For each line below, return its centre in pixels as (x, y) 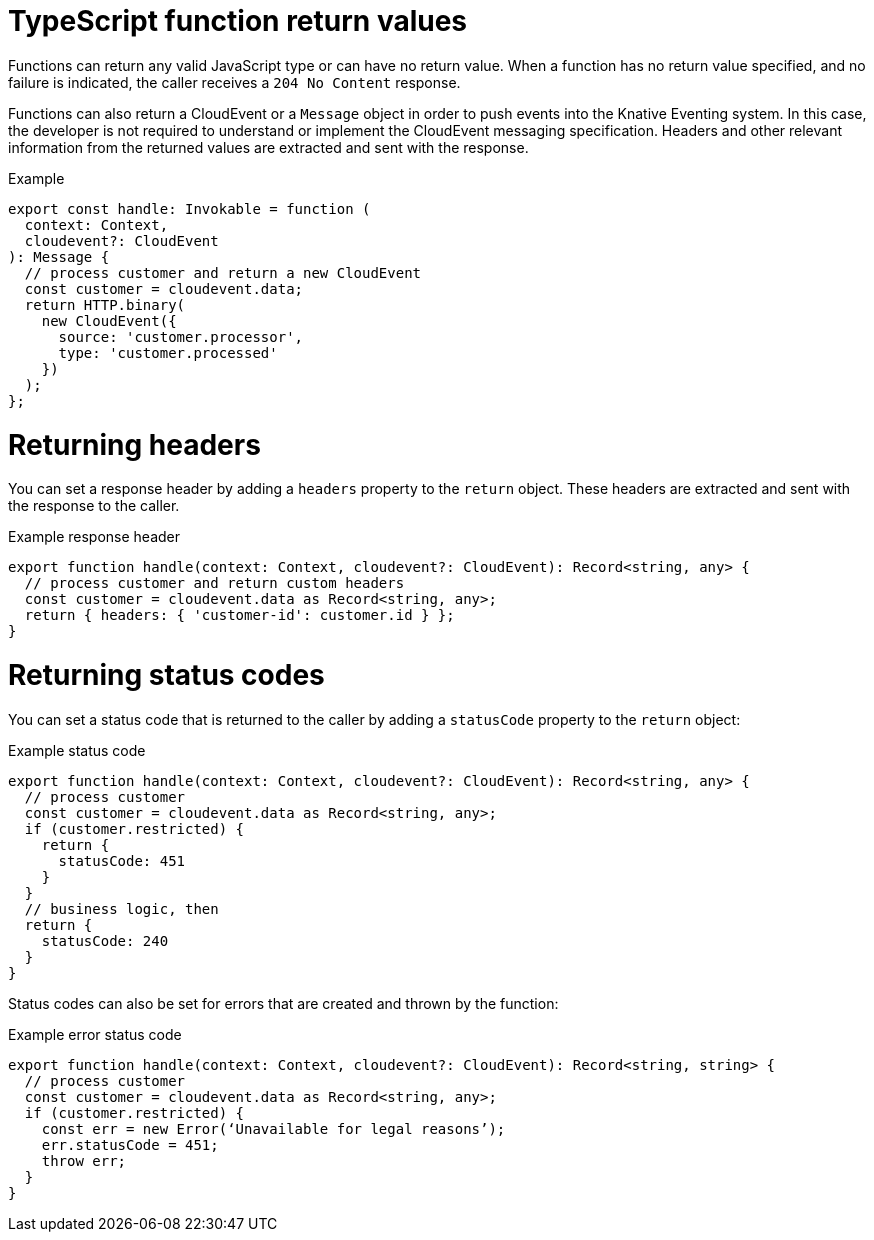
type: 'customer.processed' (168, 352)
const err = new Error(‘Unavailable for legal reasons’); (273, 1128)
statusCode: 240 (105, 940)
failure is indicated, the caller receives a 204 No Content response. (234, 82)
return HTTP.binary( (105, 304)
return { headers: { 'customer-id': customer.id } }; (239, 615)
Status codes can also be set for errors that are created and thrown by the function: (283, 1003)
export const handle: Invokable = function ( (189, 208)
